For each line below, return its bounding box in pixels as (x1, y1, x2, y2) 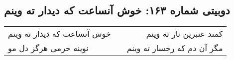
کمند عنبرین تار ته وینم (146, 28, 223, 40)
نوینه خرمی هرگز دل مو (8, 42, 89, 54)
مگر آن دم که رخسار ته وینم (126, 42, 223, 54)
